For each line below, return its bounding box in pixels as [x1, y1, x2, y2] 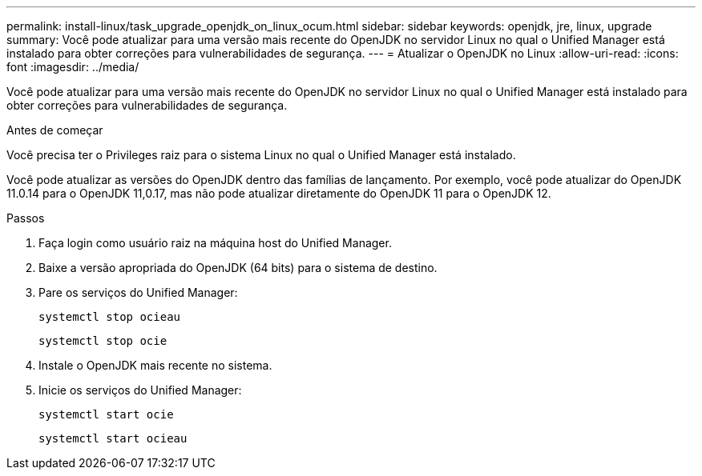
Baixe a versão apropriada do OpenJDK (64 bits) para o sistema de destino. [38, 261, 438, 274]
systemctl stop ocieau [38, 310, 181, 323]
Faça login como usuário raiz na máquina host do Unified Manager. [38, 236, 392, 250]
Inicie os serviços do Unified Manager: [38, 383, 242, 397]
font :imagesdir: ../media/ [6, 60, 139, 74]
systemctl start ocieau [38, 432, 188, 445]
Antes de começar [6, 123, 103, 137]
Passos [6, 211, 45, 225]
